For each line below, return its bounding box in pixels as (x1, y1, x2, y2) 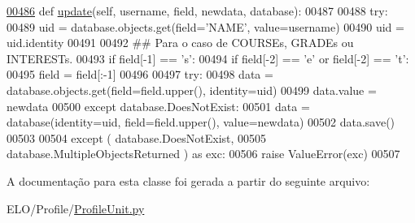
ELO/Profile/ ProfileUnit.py (7, 199, 145, 217)
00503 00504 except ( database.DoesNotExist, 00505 (7, 129, 267, 146)
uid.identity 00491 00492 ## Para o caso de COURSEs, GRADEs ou (7, 34, 354, 51)
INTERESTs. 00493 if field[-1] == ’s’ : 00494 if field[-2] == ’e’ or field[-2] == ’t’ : (7, 49, 409, 66)
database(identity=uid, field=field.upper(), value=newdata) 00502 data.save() (7, 114, 395, 131)
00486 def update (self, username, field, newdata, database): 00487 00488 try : (7, 2, 388, 19)
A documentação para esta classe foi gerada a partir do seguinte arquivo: (7, 172, 370, 189)
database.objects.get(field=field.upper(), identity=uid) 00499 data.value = (7, 81, 377, 98)
